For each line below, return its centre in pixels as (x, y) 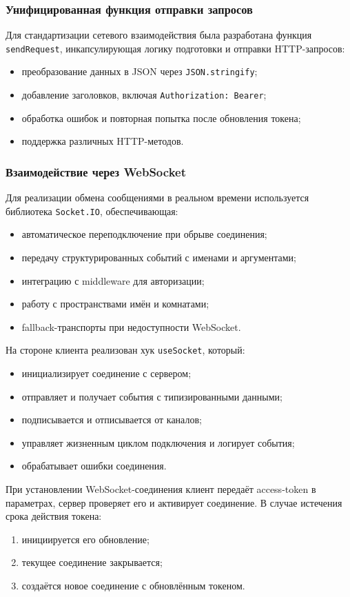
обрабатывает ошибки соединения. (94, 466)
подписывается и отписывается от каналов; (112, 419)
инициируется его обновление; (85, 539)
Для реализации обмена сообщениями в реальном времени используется (157, 198)
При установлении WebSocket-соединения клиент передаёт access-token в (161, 489)
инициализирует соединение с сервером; (106, 373)
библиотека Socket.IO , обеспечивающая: (92, 211)
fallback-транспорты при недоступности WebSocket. (131, 326)
